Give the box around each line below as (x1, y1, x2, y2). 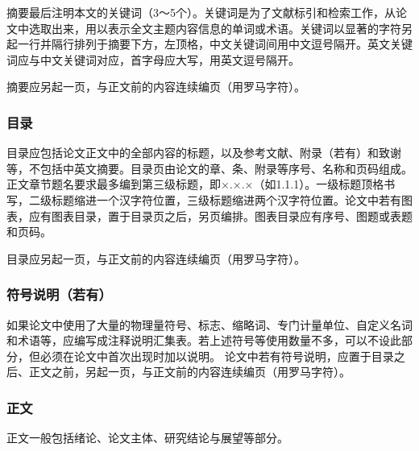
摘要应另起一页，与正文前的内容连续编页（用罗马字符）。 (6, 78, 305, 95)
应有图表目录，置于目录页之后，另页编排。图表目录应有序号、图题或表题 (28, 207, 413, 224)
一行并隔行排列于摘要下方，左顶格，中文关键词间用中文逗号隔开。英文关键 (17, 35, 413, 52)
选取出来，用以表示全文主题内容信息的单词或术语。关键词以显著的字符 (28, 19, 401, 36)
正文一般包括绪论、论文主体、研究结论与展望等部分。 (6, 429, 288, 446)
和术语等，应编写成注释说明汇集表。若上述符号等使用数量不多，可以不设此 (6, 332, 401, 349)
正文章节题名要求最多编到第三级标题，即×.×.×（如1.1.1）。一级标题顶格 (6, 176, 384, 192)
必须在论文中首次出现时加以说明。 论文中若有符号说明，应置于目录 (39, 347, 394, 364)
